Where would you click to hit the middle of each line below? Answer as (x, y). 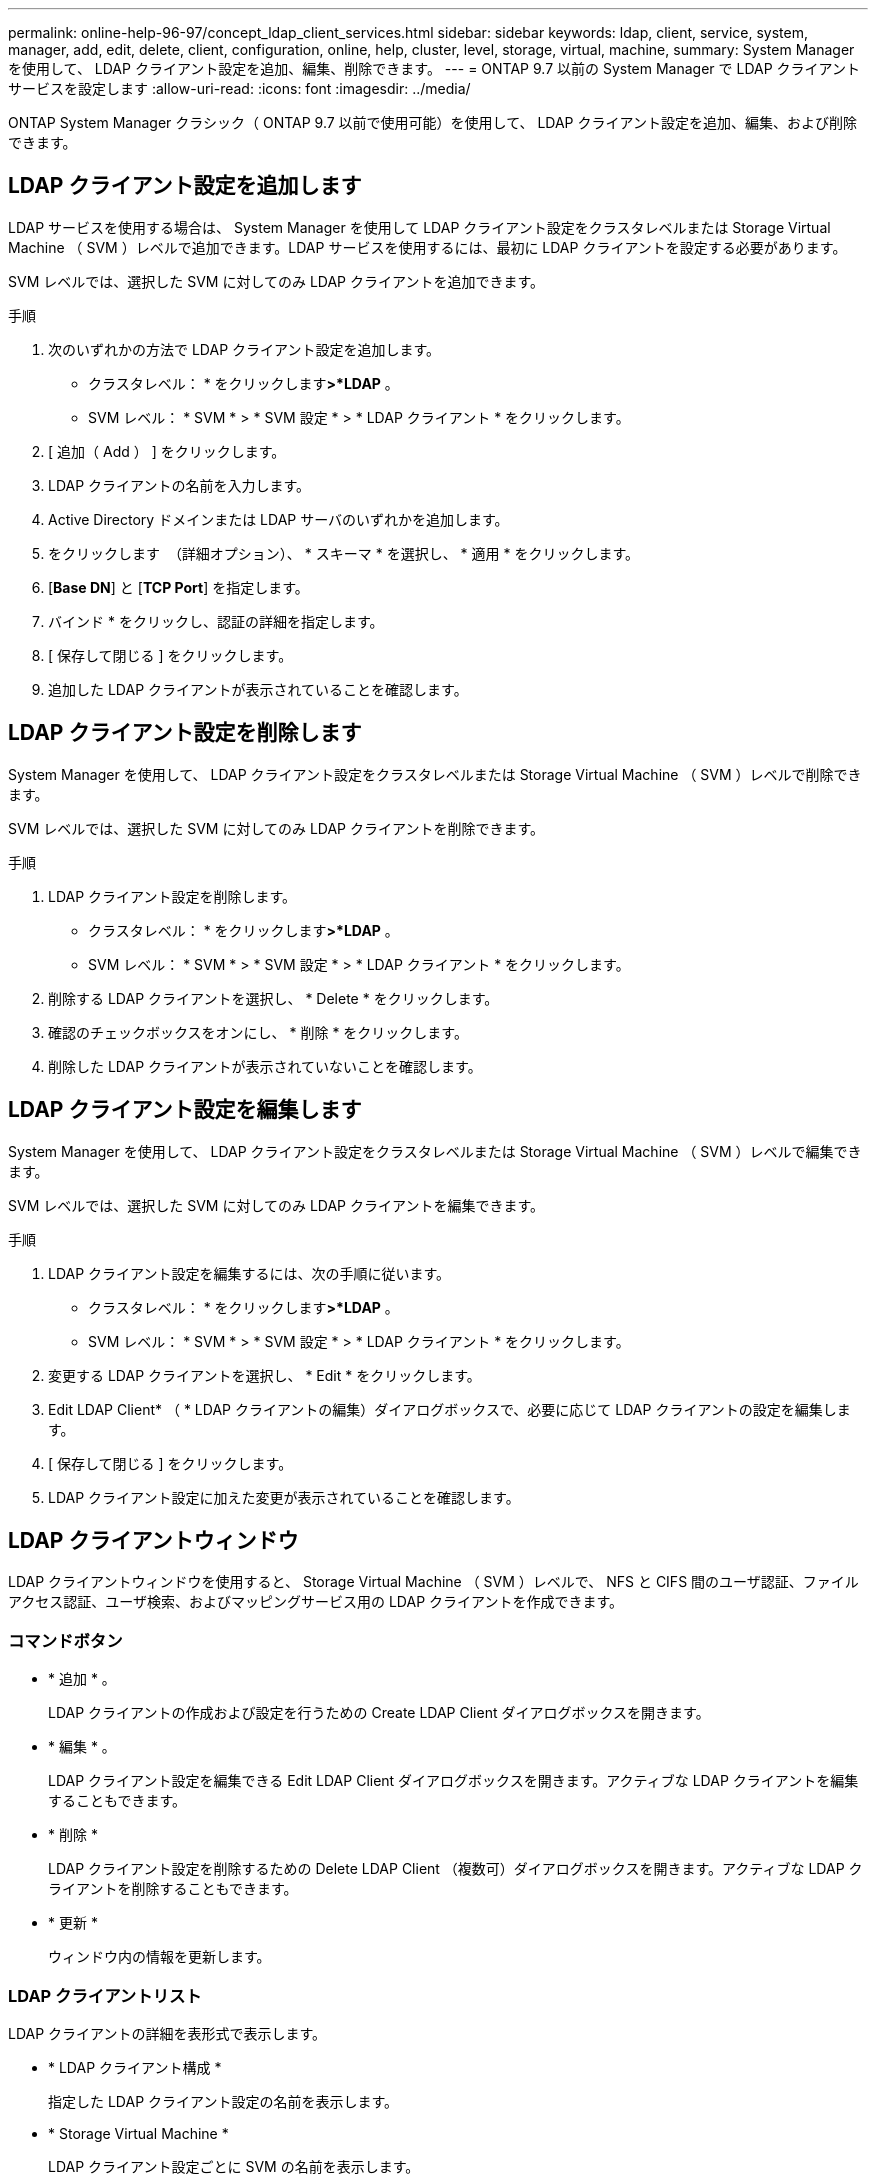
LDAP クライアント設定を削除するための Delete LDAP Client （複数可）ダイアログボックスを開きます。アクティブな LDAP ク (455, 1869)
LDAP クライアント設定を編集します (185, 1110)
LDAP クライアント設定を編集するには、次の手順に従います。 (249, 1273)
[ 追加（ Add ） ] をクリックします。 (167, 451)
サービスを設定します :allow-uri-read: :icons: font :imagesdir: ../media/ (239, 88)
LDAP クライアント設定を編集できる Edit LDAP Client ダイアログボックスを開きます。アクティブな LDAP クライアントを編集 (453, 1781)
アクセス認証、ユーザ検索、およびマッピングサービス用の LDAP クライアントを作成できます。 (316, 1602)
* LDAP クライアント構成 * (135, 2067)
